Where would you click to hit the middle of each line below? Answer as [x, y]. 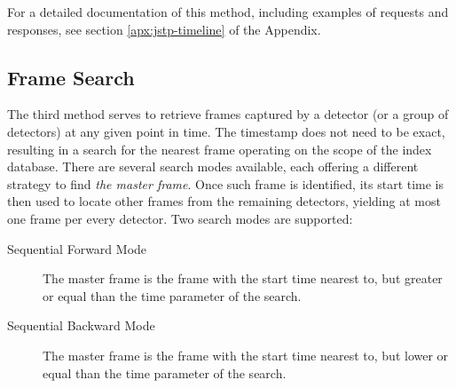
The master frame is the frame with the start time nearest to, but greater [243, 278]
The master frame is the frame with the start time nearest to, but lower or [246, 355]
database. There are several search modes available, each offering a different [213, 166]
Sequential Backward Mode [81, 325]
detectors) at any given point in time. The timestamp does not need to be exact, [226, 131]
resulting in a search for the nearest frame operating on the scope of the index [220, 149]
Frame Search [71, 77]
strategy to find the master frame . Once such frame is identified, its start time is [226, 183]
